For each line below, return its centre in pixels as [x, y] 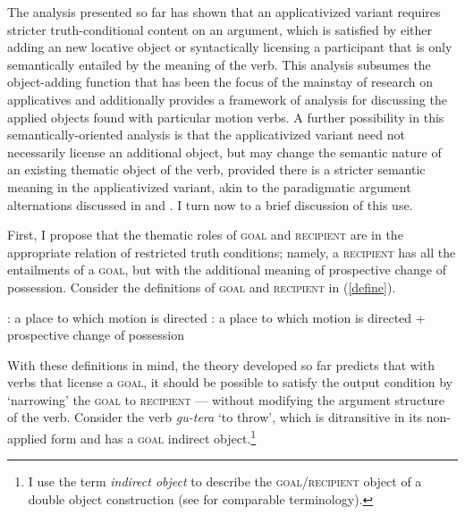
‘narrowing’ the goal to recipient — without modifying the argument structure [226, 399]
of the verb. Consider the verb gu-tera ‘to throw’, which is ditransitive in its [215, 417]
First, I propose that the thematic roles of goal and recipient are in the [205, 235]
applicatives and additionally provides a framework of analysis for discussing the [227, 99]
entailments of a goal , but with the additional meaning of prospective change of [227, 270]
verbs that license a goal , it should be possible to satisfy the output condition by [230, 382]
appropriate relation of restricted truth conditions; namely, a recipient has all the [232, 252]
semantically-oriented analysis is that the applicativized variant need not [206, 135]
